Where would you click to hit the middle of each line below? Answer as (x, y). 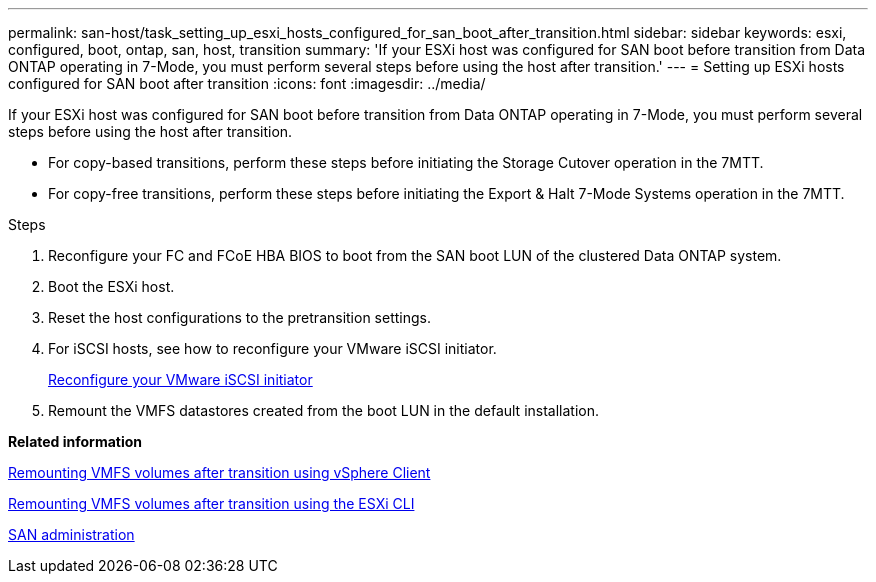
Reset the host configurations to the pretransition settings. (239, 317)
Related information (75, 441)
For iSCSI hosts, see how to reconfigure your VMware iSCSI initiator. (272, 348)
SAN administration (71, 534)
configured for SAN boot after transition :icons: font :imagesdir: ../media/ (247, 83)
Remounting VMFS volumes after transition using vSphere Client (219, 472)
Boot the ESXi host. (111, 286)
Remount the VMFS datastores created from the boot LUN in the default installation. (324, 410)
